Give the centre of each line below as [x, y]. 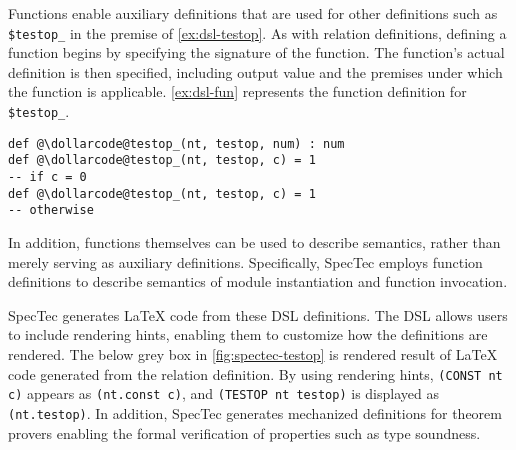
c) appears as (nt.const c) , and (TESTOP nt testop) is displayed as [223, 393]
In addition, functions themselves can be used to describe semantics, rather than [254, 241]
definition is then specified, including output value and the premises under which [255, 71]
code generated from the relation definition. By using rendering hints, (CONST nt [255, 373]
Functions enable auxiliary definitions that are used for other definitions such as [253, 13]
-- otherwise [51, 210]
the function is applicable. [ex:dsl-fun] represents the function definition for [237, 91]
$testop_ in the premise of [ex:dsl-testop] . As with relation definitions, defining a [257, 32]
